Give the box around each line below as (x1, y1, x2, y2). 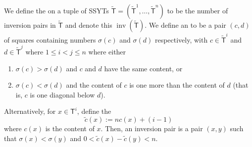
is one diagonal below (30, 89, 95, 99)
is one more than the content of (129, 80, 225, 90)
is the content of (45, 123, 95, 134)
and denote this (65, 20, 112, 30)
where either (88, 47, 126, 57)
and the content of (66, 80, 122, 90)
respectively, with (154, 34, 208, 45)
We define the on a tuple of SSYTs (4, 5, 109, 15)
